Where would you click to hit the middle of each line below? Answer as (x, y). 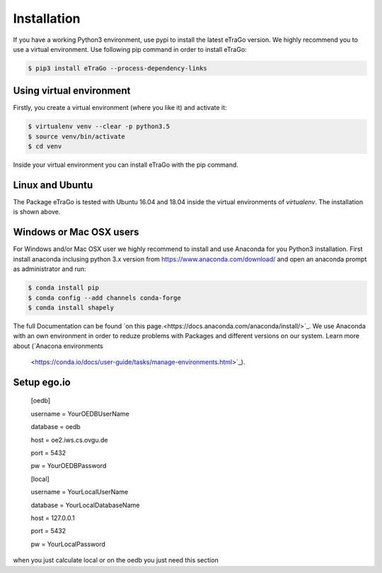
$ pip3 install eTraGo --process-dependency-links (118, 68)
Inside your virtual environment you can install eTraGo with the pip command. (126, 165)
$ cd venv (45, 146)
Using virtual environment (72, 91)
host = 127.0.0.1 (53, 518)
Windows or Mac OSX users (76, 232)
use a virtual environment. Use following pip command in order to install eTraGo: (130, 49)
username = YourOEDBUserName (80, 413)
